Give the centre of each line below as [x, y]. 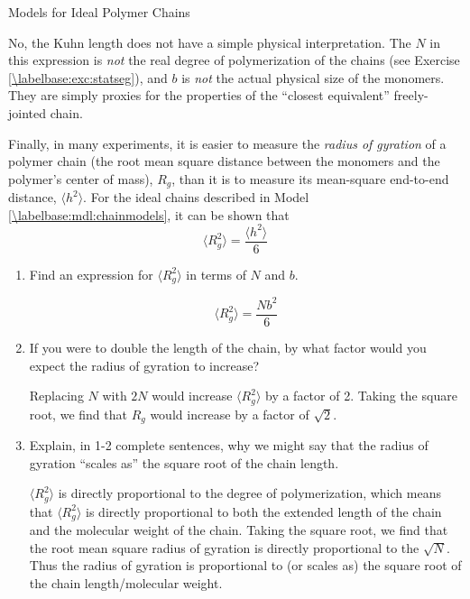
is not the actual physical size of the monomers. [313, 77]
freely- [411, 95]
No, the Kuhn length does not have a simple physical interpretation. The [210, 42]
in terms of [216, 274]
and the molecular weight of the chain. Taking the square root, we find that [239, 530]
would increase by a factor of [230, 414]
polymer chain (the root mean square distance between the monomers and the [224, 161]
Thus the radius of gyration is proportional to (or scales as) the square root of [245, 565]
